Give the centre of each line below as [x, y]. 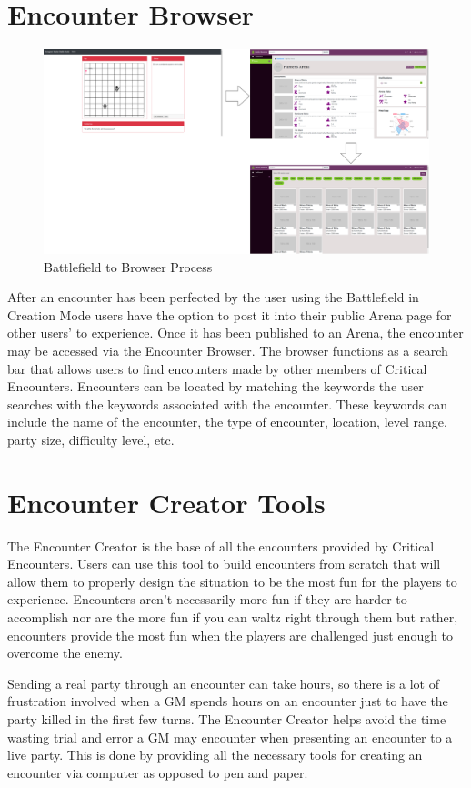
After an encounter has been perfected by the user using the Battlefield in [213, 297]
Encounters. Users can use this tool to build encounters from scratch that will [224, 564]
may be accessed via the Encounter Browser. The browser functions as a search [228, 350]
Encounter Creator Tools [166, 502]
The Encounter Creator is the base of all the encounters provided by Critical [221, 546]
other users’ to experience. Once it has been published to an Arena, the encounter [235, 333]
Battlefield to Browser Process [128, 266]
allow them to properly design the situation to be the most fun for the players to [232, 581]
